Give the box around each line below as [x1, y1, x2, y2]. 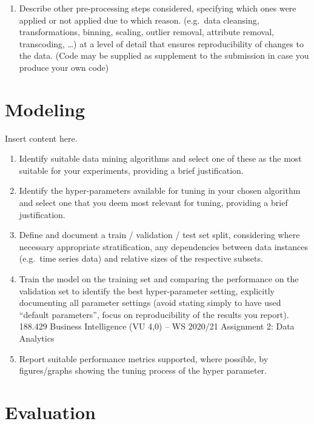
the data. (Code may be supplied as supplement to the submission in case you [19, 49, 309, 62]
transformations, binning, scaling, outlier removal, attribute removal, [19, 25, 274, 38]
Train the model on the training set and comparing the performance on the [19, 273, 299, 285]
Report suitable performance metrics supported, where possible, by [19, 352, 269, 365]
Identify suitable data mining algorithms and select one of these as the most [19, 152, 302, 165]
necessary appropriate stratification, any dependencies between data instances [19, 240, 309, 253]
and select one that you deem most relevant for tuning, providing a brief [19, 196, 288, 209]
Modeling [5, 96, 85, 121]
